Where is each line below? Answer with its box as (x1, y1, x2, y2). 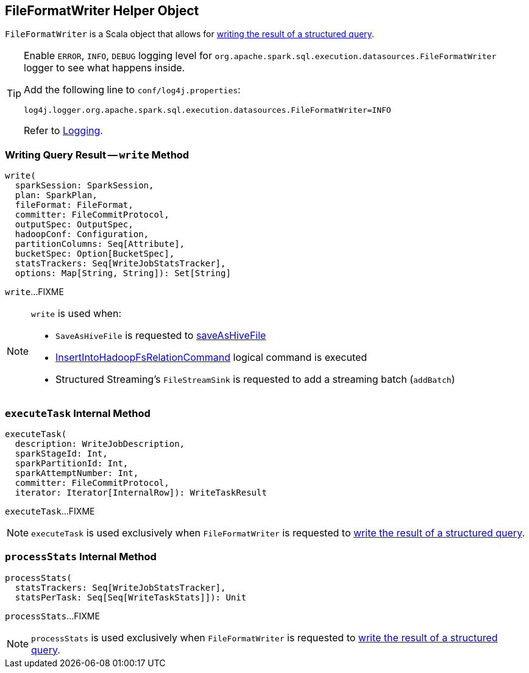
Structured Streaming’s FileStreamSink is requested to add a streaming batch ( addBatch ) (55, 373, 455, 386)
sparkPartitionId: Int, (15, 458, 129, 468)
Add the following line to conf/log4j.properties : (24, 84, 241, 96)
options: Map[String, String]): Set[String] (15, 268, 231, 279)
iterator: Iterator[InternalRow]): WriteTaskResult (15, 487, 267, 497)
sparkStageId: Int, (15, 448, 108, 458)
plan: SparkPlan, (15, 190, 98, 201)
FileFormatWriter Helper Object (5, 3, 199, 18)
